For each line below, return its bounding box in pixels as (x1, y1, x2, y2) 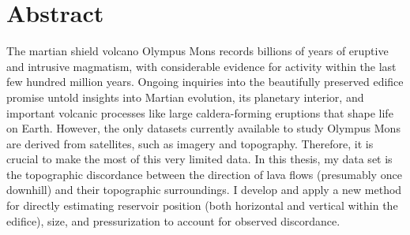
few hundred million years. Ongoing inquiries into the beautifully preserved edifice (6, 73, 404, 90)
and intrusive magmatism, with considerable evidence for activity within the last (6, 58, 397, 74)
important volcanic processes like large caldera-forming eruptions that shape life (6, 104, 393, 121)
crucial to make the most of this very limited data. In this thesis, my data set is (6, 151, 393, 167)
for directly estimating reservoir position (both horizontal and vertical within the (6, 197, 398, 214)
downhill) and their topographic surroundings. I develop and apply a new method (6, 181, 402, 198)
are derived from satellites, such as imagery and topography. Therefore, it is (6, 135, 374, 151)
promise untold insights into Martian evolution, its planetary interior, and (6, 88, 364, 105)
